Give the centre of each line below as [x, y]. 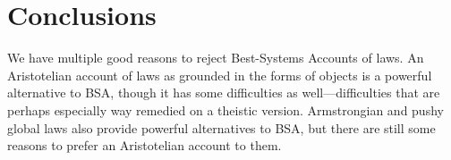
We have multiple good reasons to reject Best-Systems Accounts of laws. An [216, 58]
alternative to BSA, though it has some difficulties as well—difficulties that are [224, 93]
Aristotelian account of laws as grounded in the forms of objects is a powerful [220, 75]
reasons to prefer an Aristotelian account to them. [145, 145]
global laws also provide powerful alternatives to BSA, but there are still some [221, 127]
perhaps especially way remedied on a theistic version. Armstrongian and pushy [225, 109]
